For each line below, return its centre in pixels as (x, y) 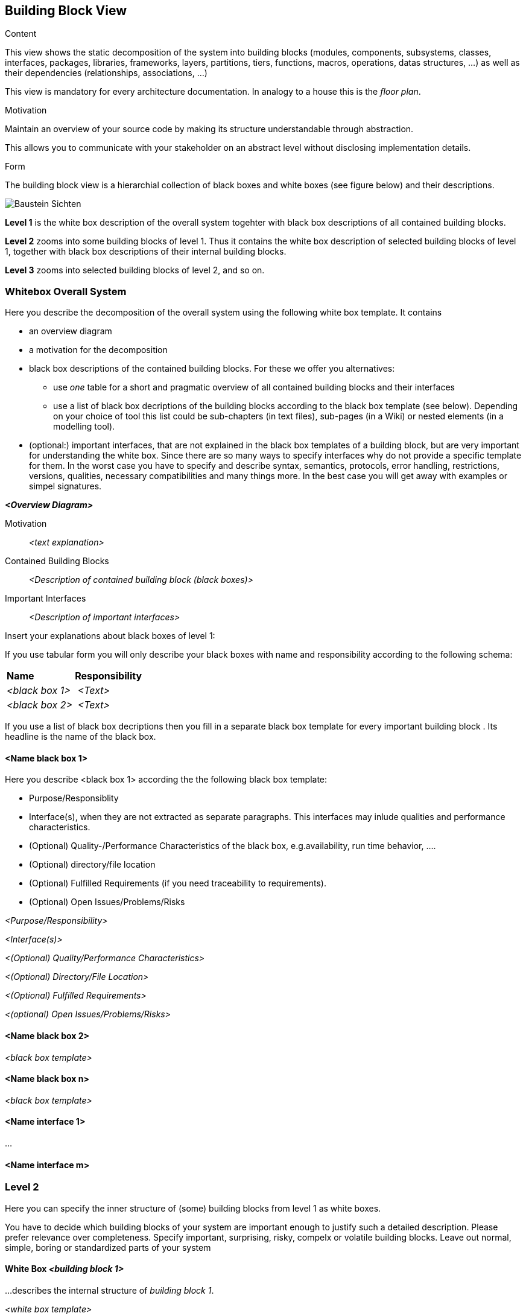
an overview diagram (71, 331)
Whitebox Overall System (66, 291)
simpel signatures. (65, 486)
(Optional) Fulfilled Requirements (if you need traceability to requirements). (178, 883)
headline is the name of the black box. (81, 737)
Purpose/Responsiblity (74, 798)
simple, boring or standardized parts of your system (108, 1247)
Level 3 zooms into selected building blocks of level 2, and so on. (135, 270)
